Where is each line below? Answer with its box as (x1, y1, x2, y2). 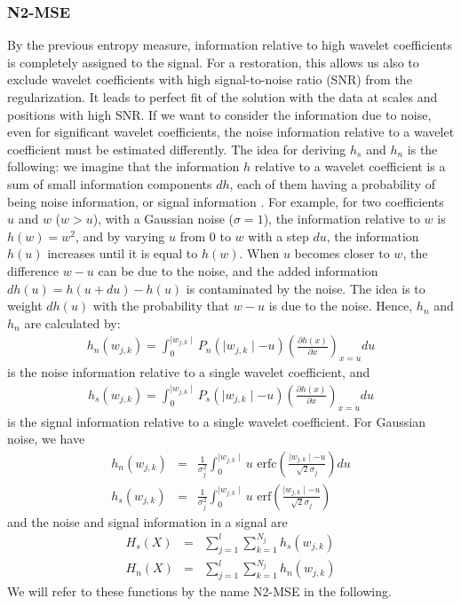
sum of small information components (7, 174, 212, 193)
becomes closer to (294, 244, 390, 263)
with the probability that (92, 296, 230, 315)
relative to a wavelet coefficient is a (254, 157, 446, 176)
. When (239, 244, 280, 263)
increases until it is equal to (47, 244, 198, 263)
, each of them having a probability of (229, 174, 435, 193)
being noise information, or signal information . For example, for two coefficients (7, 192, 444, 210)
